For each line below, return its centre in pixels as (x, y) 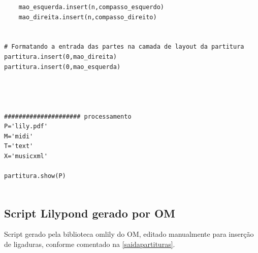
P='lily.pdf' (26, 126)
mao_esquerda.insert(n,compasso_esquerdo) (91, 7)
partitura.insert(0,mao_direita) (60, 57)
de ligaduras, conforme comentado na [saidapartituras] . (90, 244)
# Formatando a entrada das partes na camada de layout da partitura (124, 47)
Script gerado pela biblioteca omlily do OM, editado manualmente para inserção (129, 234)
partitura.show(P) (35, 176)
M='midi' (19, 136)
